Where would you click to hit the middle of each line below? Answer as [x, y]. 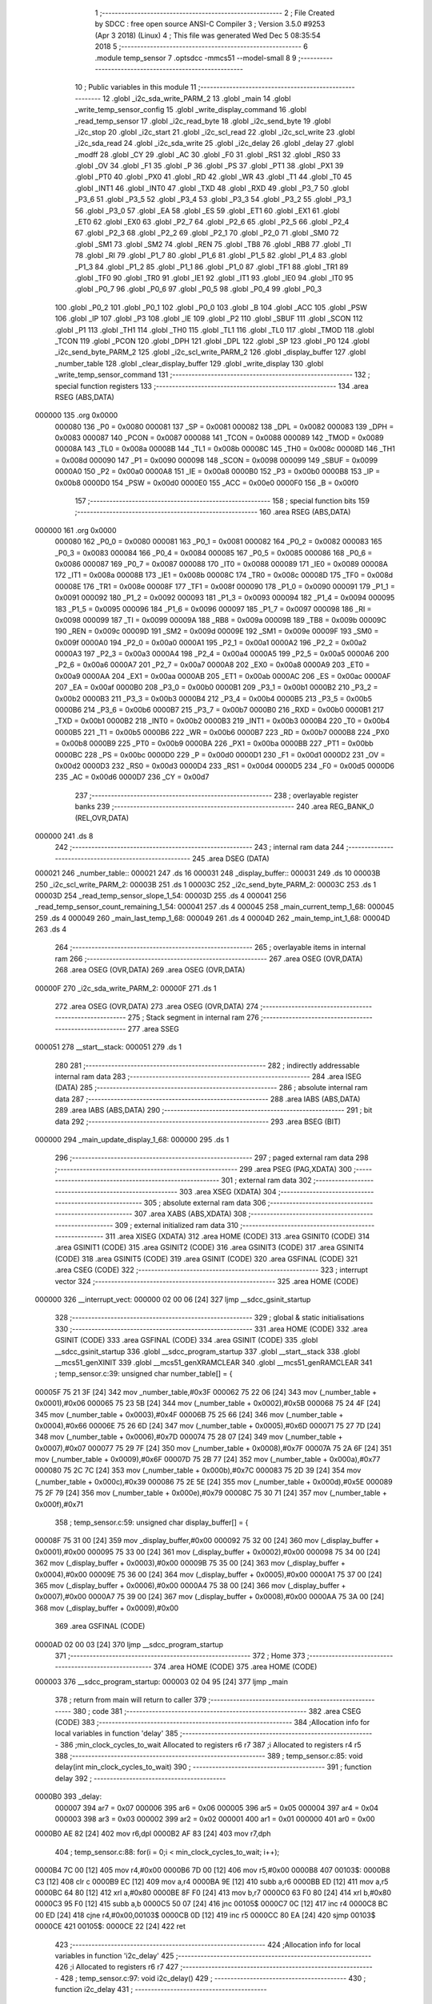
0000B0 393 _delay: [68, 1796]
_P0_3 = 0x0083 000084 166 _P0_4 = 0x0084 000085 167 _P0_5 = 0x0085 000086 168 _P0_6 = [214, 552]
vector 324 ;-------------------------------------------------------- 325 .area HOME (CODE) [207, 1281]
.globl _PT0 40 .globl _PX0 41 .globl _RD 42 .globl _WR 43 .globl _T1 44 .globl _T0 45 [213, 177]
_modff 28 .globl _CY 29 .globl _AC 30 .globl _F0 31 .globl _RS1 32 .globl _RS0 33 [208, 154]
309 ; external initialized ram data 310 [177, 1225]
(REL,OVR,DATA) [102, 818]
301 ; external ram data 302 [266, 1180]
